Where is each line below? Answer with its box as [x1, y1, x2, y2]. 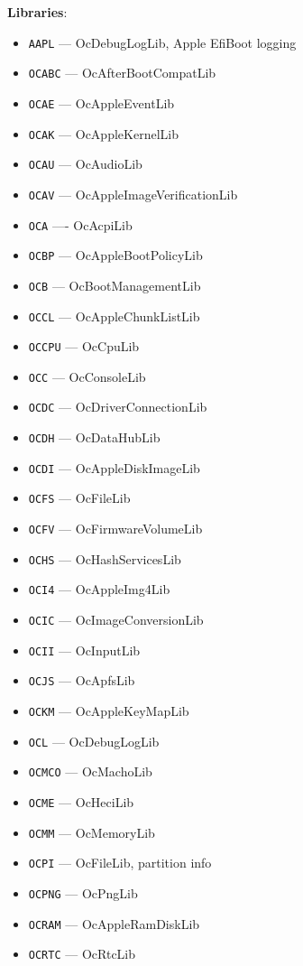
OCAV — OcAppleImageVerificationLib [28, 184, 238, 203]
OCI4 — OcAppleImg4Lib [28, 580, 170, 599]
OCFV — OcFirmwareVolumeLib [28, 519, 203, 538]
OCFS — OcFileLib [28, 488, 131, 507]
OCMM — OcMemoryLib [28, 822, 155, 841]
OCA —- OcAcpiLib [28, 215, 133, 234]
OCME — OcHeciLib [28, 793, 134, 811]
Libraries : [7, 3, 68, 21]
